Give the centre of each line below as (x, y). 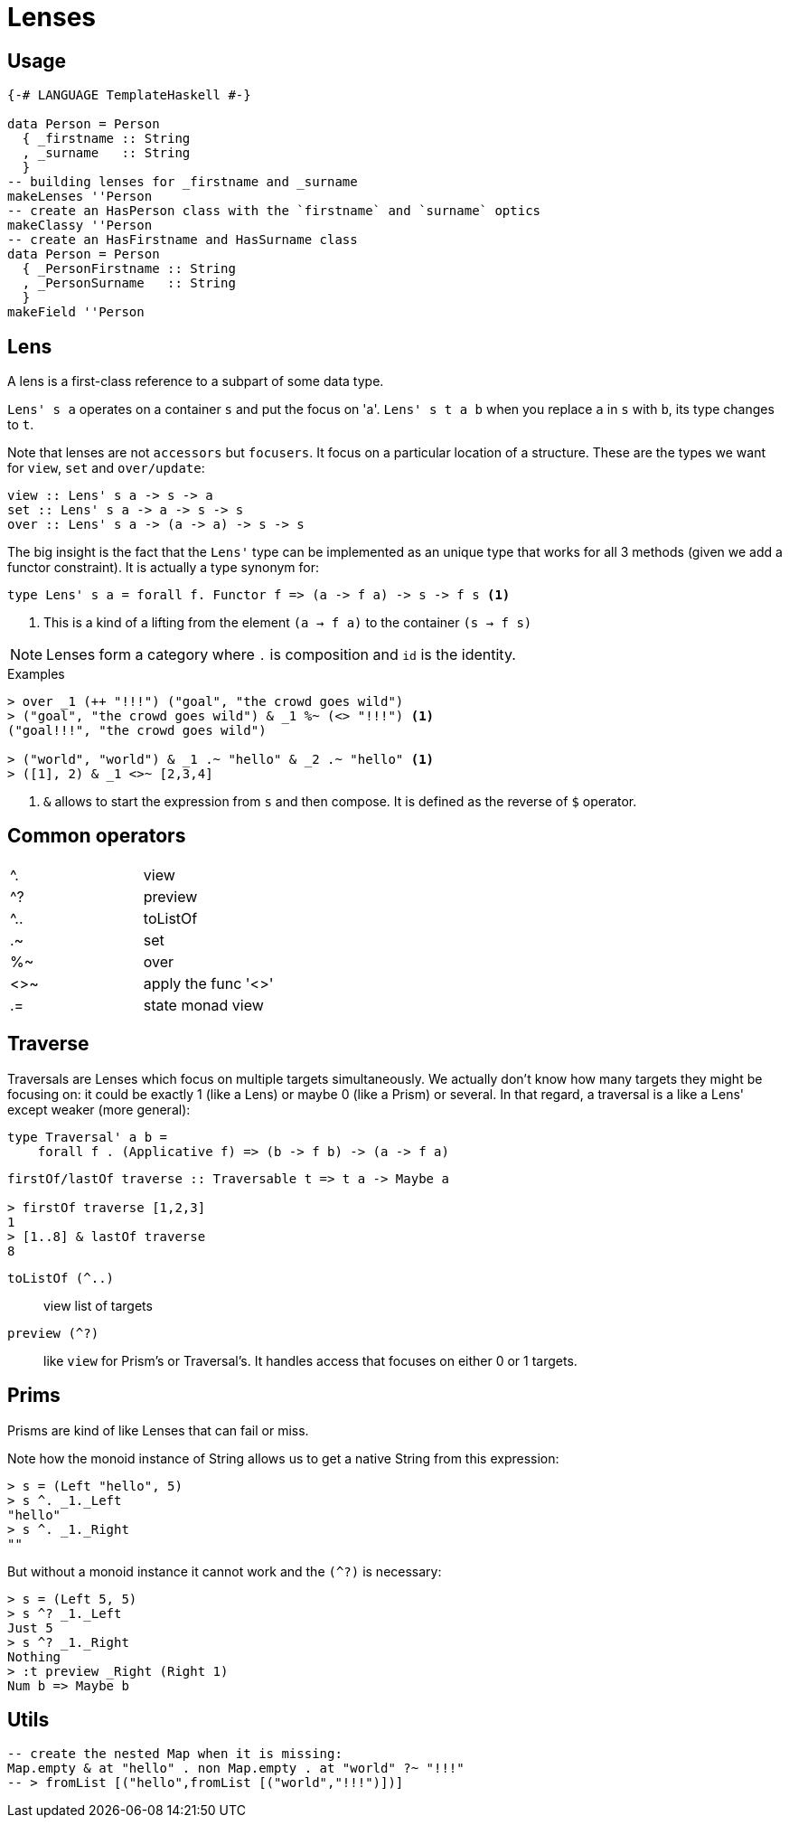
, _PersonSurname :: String (129, 283)
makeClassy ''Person (80, 226)
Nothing (34, 1656)
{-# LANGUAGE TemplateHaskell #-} (129, 95)
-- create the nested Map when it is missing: (175, 1754)
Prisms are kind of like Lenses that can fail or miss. (158, 1430)
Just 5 (30, 1627)
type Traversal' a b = (88, 1137)
